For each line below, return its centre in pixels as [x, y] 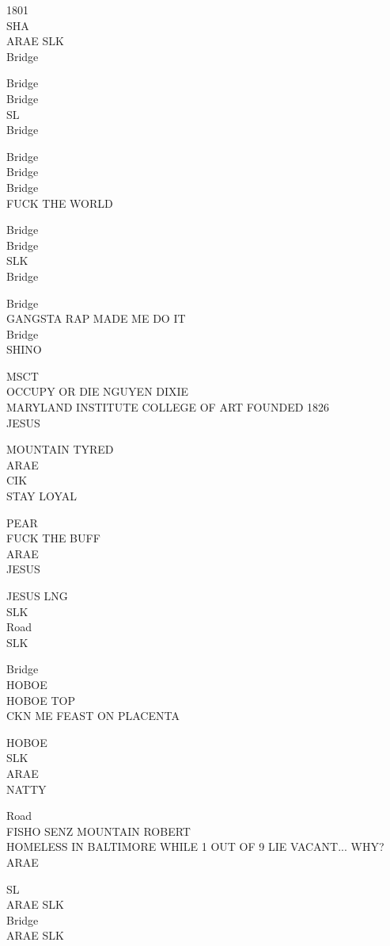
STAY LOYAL [42, 496]
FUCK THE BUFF [53, 538]
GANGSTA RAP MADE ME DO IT [96, 318]
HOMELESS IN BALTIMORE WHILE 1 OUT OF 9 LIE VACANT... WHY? [195, 846]
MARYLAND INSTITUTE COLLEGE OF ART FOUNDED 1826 [168, 407]
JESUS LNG [37, 596]
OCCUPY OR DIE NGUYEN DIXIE [98, 391]
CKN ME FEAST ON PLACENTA [93, 716]
